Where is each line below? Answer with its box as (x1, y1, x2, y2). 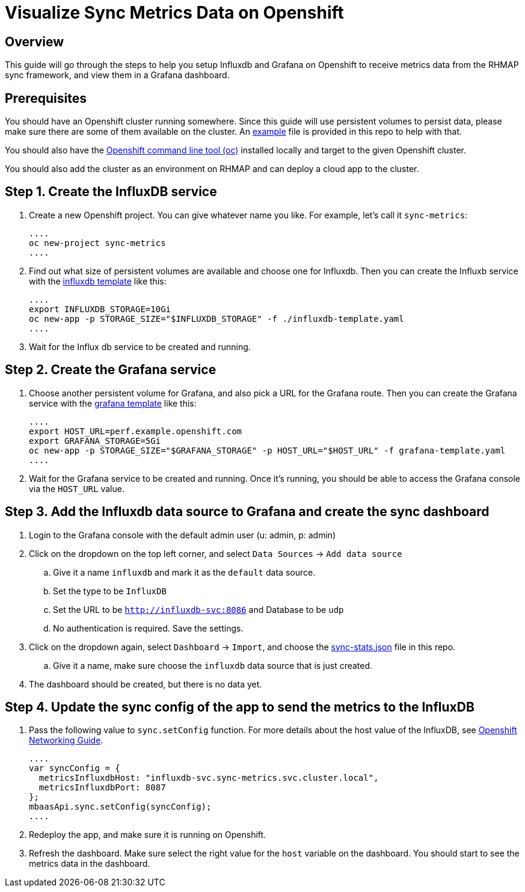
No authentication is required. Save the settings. (53, 623, 244, 633)
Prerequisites (5, 90, 87, 106)
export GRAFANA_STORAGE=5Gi (29, 435, 161, 446)
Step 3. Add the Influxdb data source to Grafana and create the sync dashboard (5, 504, 490, 520)
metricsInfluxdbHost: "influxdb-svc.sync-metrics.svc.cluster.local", (38, 773, 379, 783)
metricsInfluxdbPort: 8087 (38, 783, 166, 793)
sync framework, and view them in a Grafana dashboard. (5, 70, 230, 81)
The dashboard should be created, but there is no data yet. (29, 678, 262, 689)
